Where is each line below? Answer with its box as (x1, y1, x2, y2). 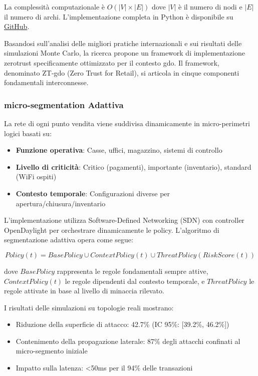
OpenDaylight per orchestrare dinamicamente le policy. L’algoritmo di (4, 224, 219, 235)
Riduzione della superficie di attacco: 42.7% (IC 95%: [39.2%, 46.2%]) (16, 319, 229, 329)
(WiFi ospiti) (16, 171, 57, 182)
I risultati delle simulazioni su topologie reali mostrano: (4, 302, 174, 312)
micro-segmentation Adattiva (4, 98, 124, 111)
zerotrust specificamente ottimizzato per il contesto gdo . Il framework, (4, 57, 219, 68)
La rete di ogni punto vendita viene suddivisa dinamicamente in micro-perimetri (4, 118, 250, 128)
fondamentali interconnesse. (4, 77, 89, 88)
